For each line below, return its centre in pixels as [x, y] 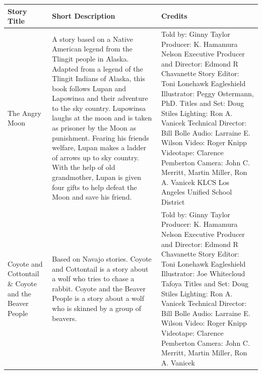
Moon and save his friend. [92, 197]
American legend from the [92, 49]
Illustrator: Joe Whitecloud [203, 273]
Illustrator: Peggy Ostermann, [207, 93]
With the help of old [84, 167]
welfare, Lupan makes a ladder [99, 147]
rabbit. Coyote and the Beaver [99, 288]
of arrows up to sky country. [95, 157]
